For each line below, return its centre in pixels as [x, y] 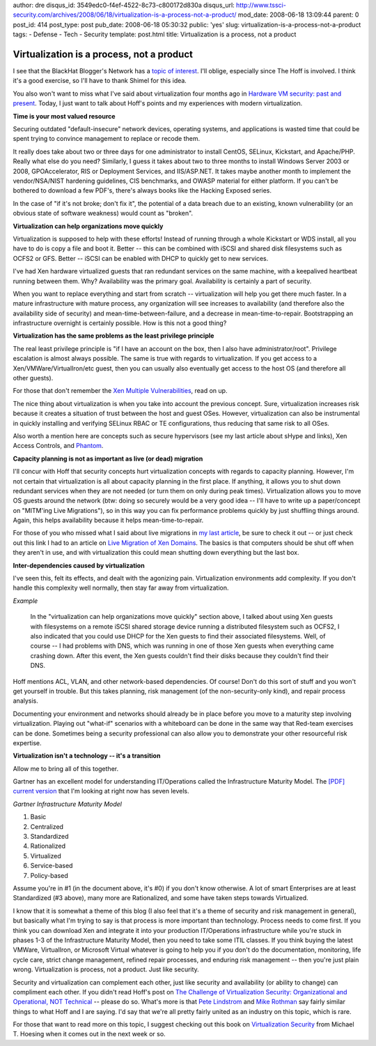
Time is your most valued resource [64, 116]
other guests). [33, 378]
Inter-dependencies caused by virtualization [79, 565]
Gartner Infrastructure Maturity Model [67, 804]
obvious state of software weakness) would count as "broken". [103, 214]
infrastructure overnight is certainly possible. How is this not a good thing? [120, 323]
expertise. [27, 742]
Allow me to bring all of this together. [65, 768]
